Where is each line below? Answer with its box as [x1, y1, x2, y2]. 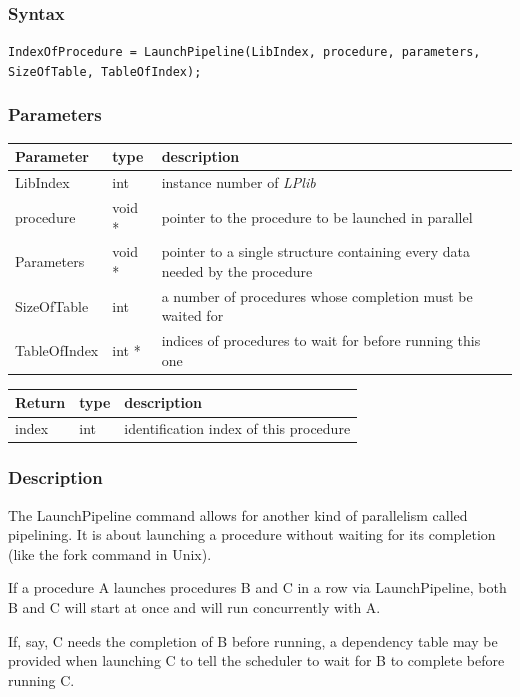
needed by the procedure [161, 260, 313, 281]
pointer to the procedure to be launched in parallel [161, 206, 473, 227]
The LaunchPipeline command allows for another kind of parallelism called [8, 504, 468, 525]
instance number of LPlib [161, 172, 316, 193]
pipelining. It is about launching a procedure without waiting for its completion [8, 524, 496, 545]
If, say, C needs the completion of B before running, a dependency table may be [8, 630, 498, 651]
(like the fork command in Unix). [8, 543, 212, 564]
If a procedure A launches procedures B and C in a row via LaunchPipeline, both [8, 577, 507, 598]
